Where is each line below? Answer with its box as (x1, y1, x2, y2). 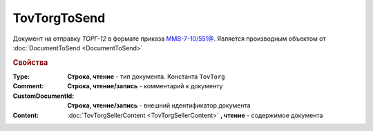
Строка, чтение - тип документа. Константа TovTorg (67, 72, 225, 81)
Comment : (12, 82, 44, 90)
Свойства (12, 57, 48, 67)
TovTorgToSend (12, 10, 106, 26)
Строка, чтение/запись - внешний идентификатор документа (67, 101, 251, 110)
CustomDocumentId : (12, 92, 75, 100)
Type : (12, 72, 30, 81)
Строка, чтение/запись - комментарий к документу (67, 82, 223, 90)
